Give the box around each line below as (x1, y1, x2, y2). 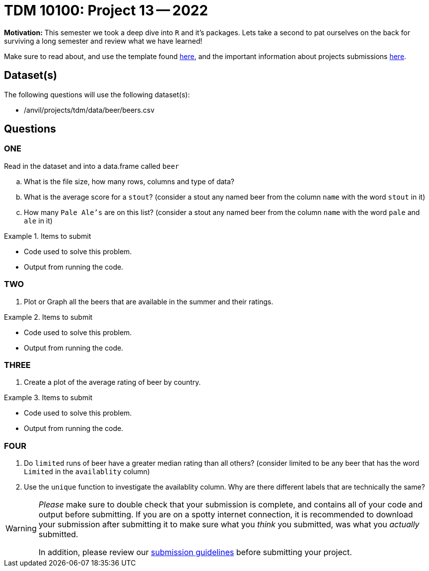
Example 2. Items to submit (4, 312, 93, 321)
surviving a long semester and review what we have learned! (4, 36, 203, 45)
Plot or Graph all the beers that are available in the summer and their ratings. (24, 297, 274, 306)
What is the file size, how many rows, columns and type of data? (24, 177, 235, 186)
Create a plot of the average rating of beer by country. (24, 378, 201, 387)
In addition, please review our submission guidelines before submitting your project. (38, 547, 352, 558)
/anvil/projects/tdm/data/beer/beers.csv (24, 105, 154, 114)
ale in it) (24, 216, 53, 225)
